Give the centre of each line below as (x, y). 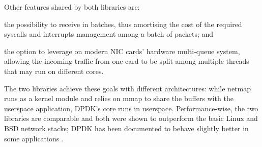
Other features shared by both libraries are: (72, 7)
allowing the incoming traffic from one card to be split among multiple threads (127, 61)
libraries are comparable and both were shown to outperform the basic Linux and (131, 118)
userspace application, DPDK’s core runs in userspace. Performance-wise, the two (131, 108)
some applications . (34, 138)
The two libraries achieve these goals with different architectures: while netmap (128, 88)
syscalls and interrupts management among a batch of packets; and (109, 34)
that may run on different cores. (54, 71)
